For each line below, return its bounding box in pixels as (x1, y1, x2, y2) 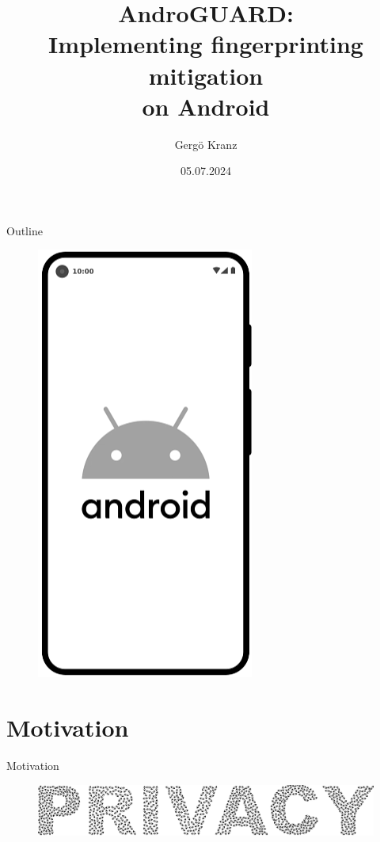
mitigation (148, 59, 264, 91)
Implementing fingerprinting (48, 28, 363, 60)
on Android (142, 90, 270, 122)
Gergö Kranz (174, 135, 237, 152)
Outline (6, 222, 43, 238)
